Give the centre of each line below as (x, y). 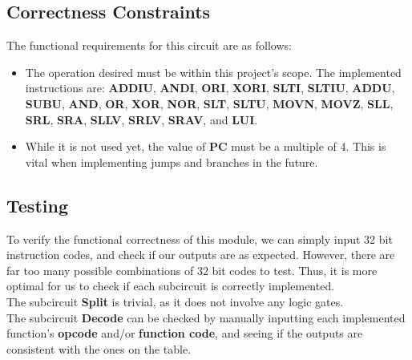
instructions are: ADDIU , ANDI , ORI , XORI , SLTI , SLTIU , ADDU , (210, 88)
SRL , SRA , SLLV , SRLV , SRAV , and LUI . (141, 119)
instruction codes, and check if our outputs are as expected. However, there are (201, 255)
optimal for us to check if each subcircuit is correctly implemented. (171, 286)
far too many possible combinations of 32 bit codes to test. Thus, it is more (192, 270)
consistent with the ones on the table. (99, 348)
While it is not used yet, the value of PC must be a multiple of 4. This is (206, 146)
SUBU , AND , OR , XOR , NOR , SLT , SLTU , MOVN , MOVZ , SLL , (209, 103)
